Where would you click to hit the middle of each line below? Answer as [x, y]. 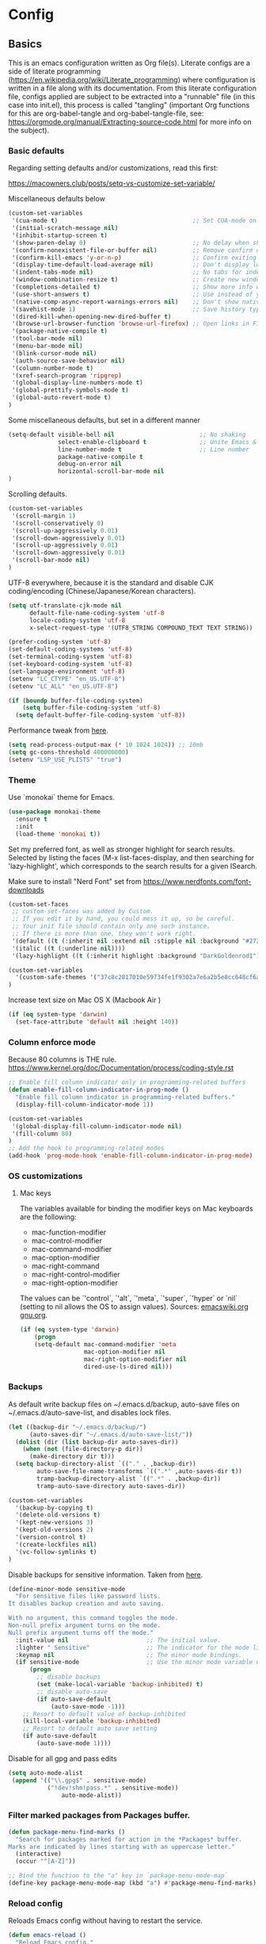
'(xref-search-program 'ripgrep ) [67, 375]
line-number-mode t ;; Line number [154, 450]
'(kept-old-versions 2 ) [54, 1530]
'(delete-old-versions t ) [58, 1515]
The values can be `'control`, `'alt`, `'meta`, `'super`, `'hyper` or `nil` [129, 1299]
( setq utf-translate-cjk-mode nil [65, 605]
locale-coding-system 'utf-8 [77, 620]
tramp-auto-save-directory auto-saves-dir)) [111, 1486]
